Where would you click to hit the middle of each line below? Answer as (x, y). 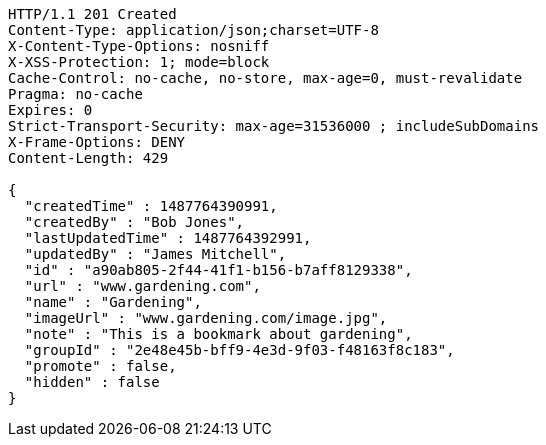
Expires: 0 (50, 110)
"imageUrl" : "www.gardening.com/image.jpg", (206, 318)
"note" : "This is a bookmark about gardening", (218, 334)
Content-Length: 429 (88, 158)
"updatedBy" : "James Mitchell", (155, 254)
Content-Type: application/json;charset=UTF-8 (193, 30)
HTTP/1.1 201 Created (92, 14)
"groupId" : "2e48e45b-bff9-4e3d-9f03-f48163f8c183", (239, 350)
